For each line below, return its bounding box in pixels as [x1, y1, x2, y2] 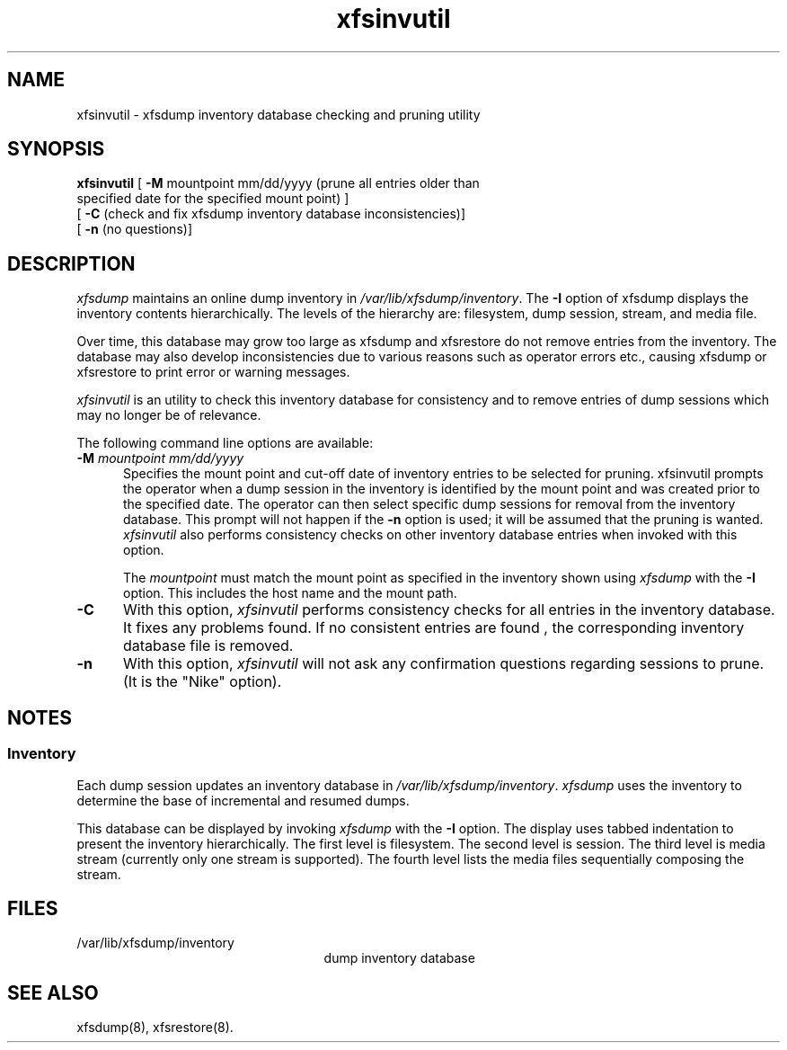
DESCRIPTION [7, 252, 136, 275]
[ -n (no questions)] [76, 221, 192, 237]
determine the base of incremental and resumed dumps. [76, 792, 410, 808]
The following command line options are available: [76, 435, 374, 451]
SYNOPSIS [7, 138, 105, 161]
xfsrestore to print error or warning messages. [76, 364, 350, 380]
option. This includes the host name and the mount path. [123, 585, 457, 601]
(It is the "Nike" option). [122, 672, 282, 691]
